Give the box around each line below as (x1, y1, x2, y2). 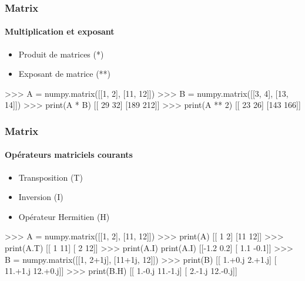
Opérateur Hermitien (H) (18, 210, 110, 222)
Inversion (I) (18, 191, 63, 203)
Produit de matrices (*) (18, 48, 104, 60)
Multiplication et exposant (5, 25, 115, 38)
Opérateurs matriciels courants (5, 148, 133, 161)
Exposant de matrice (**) (18, 67, 111, 80)
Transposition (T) (18, 171, 83, 183)
